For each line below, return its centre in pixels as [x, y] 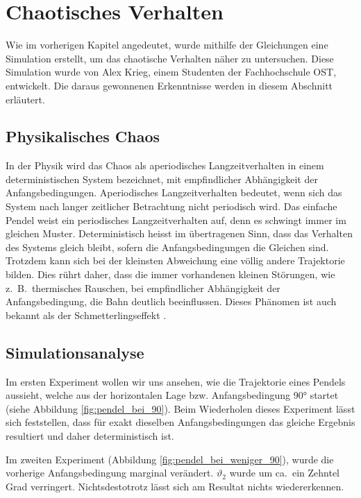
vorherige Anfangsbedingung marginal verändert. [110, 473]
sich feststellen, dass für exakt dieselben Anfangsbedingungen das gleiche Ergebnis [180, 422]
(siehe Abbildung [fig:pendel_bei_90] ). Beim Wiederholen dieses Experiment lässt [180, 408]
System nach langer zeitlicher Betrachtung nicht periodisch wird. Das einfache [171, 206]
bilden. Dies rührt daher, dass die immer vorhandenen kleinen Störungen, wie [170, 274]
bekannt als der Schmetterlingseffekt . [86, 315]
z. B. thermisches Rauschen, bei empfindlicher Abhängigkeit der [143, 287]
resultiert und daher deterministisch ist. [90, 436]
